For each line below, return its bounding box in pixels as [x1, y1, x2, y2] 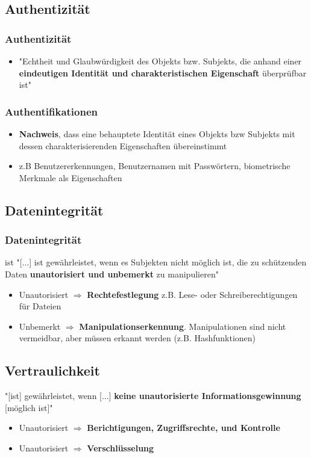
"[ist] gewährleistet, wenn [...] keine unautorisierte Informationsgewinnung [5, 389, 301, 402]
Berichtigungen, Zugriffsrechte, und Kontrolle [87, 421, 280, 434]
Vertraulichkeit [5, 361, 100, 380]
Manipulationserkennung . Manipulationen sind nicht [79, 320, 286, 332]
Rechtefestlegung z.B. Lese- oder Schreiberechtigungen [87, 288, 298, 300]
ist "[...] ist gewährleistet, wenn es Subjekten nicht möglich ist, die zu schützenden [5, 256, 307, 268]
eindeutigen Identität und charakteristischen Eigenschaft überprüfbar [19, 66, 307, 79]
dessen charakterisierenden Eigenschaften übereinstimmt [19, 139, 227, 152]
